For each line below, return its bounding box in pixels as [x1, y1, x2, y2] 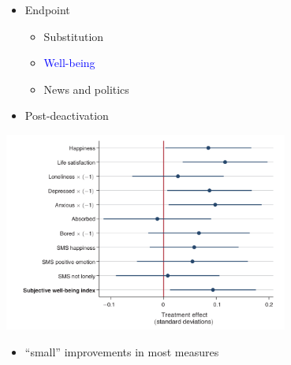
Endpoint [24, 2, 70, 17]
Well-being [43, 54, 95, 71]
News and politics [43, 80, 129, 97]
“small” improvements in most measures [24, 343, 219, 359]
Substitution [43, 28, 104, 44]
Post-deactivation [24, 107, 109, 124]
